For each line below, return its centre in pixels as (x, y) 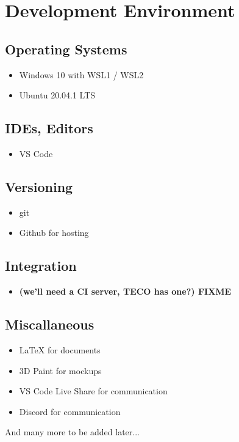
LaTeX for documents (60, 349)
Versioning (39, 186)
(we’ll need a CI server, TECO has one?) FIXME (125, 291)
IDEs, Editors (49, 128)
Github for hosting (54, 233)
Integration (41, 266)
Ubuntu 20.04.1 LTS (57, 95)
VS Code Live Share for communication (93, 391)
